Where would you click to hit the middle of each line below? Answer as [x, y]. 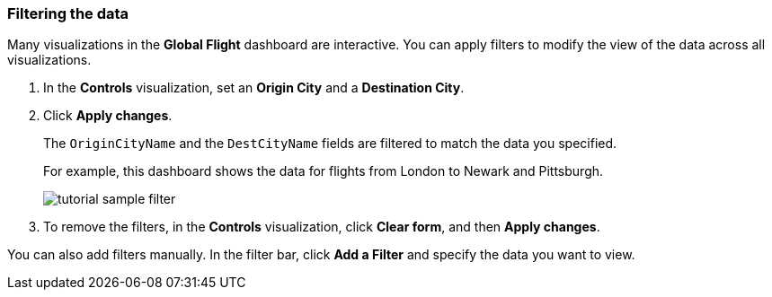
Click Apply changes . [108, 116]
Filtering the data [68, 13]
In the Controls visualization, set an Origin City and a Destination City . [254, 88]
